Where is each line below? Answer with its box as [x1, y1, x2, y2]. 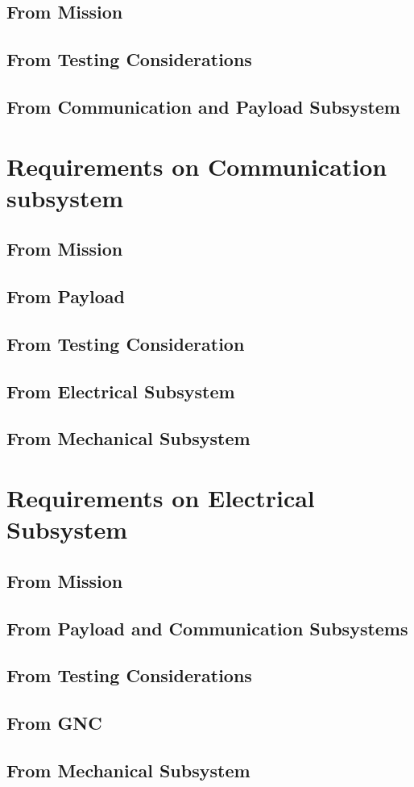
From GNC [6, 710, 102, 735]
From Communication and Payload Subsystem [6, 94, 400, 119]
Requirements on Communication [6, 149, 387, 182]
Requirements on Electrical [6, 481, 315, 514]
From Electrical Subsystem [6, 378, 235, 403]
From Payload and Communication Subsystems [6, 615, 408, 640]
